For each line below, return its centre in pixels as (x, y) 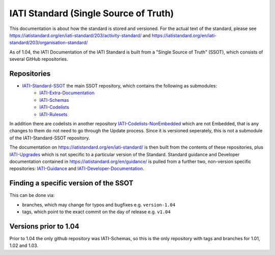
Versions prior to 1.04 (44, 226)
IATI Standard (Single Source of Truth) (92, 13)
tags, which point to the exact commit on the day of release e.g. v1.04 (96, 212)
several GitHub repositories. (39, 59)
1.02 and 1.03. (24, 246)
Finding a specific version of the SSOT (71, 183)
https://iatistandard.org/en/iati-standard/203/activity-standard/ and (80, 35)
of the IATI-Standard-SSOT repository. (50, 138)
